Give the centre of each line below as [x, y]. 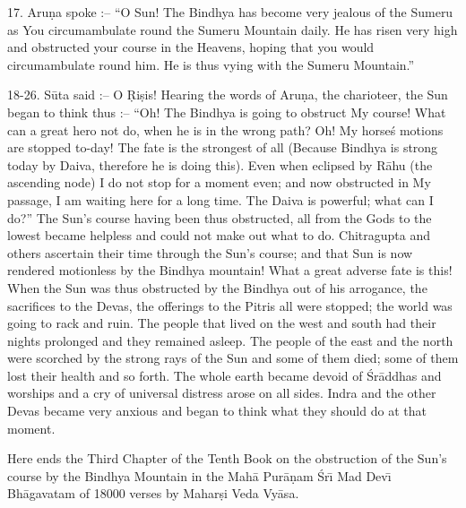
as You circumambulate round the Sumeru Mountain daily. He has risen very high [233, 29]
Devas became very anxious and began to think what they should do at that [217, 411]
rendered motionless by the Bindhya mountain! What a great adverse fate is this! [230, 270]
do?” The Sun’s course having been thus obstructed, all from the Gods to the [220, 217]
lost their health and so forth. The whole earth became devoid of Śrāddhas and [224, 375]
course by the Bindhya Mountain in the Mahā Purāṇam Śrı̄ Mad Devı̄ [199, 475]
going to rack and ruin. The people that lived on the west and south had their [222, 323]
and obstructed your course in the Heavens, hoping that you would [191, 47]
